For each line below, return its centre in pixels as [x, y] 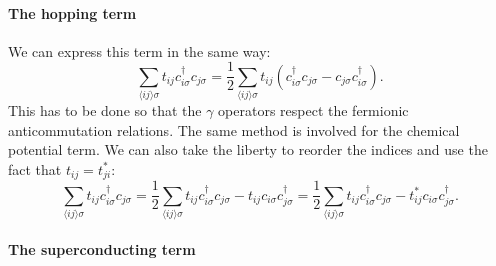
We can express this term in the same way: [139, 50]
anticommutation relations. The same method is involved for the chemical [234, 129]
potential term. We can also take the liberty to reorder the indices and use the [248, 149]
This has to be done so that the [105, 110]
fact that [35, 168]
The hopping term [72, 12]
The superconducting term [102, 248]
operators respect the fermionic [313, 110]
